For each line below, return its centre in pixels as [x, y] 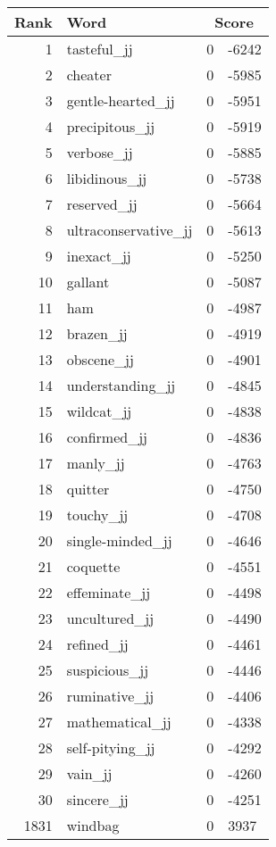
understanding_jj [121, 385]
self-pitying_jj [111, 747]
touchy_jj [97, 515]
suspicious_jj [108, 670]
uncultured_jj [110, 618]
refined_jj [97, 644]
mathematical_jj [119, 722]
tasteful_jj [100, 49]
